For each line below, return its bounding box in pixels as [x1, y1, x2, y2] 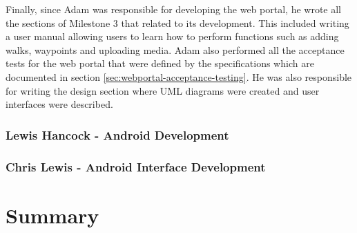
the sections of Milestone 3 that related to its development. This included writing [6, 15, 349, 30]
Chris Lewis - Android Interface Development [6, 158, 266, 175]
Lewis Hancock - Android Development [6, 126, 229, 143]
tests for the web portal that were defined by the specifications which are [6, 56, 314, 71]
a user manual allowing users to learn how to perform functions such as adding [6, 29, 339, 44]
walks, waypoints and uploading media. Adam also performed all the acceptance [6, 42, 345, 57]
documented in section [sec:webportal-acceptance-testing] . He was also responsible [6, 69, 352, 84]
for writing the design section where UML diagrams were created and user [6, 83, 320, 97]
